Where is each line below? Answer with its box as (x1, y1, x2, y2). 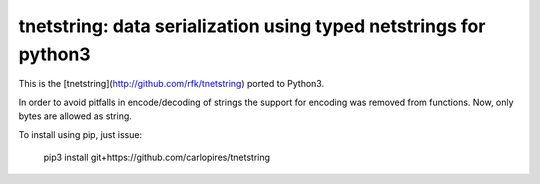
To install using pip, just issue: (18, 128, 143, 140)
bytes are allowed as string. (18, 110, 132, 122)
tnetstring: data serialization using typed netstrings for (18, 15, 486, 37)
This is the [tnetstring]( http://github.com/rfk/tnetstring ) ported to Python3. (18, 78, 325, 90)
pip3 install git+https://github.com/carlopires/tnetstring (43, 151, 270, 163)
